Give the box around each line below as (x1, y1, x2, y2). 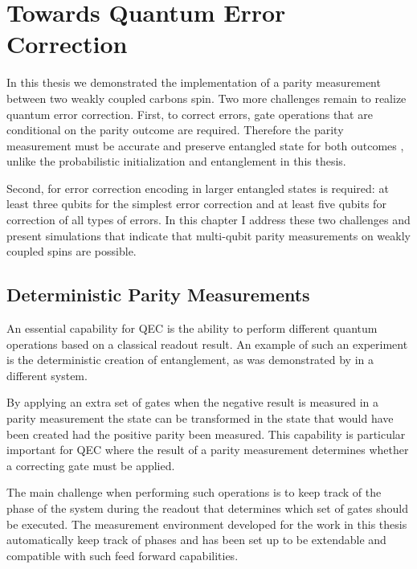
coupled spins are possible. (6, 243, 137, 260)
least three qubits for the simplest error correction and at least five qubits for (6, 195, 386, 212)
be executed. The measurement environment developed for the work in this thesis (6, 515, 407, 532)
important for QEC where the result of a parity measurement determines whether (6, 441, 409, 458)
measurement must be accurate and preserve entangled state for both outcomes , (6, 137, 404, 154)
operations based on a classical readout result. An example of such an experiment (6, 335, 408, 352)
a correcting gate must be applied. (6, 456, 175, 473)
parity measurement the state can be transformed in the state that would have (6, 410, 394, 427)
